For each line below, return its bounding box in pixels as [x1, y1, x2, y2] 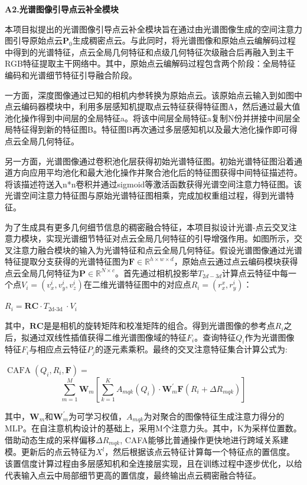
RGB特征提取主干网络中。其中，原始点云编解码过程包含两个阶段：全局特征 [5, 57, 296, 70]
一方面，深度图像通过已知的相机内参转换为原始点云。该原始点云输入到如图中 [5, 88, 302, 101]
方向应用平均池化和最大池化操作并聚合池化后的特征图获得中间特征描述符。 [12, 166, 302, 179]
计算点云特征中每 [221, 266, 288, 279]
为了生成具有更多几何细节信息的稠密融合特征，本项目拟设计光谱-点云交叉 [5, 220, 289, 233]
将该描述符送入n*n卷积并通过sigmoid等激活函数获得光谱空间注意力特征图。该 [5, 177, 302, 190]
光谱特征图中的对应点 [108, 278, 191, 291]
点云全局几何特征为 [5, 266, 79, 279]
